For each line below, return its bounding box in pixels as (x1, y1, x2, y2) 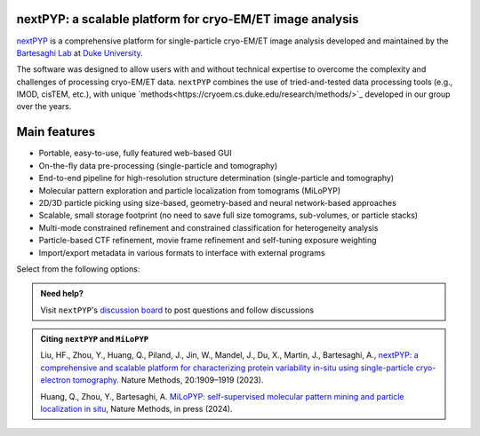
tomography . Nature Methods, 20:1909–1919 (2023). (72, 375, 264, 385)
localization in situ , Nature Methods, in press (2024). (40, 404, 233, 415)
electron (40, 375, 71, 385)
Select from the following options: (16, 263, 140, 274)
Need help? (40, 289, 84, 299)
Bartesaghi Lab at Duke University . (16, 47, 144, 58)
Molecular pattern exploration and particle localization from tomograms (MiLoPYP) (38, 185, 341, 195)
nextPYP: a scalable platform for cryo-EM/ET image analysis (16, 12, 359, 27)
